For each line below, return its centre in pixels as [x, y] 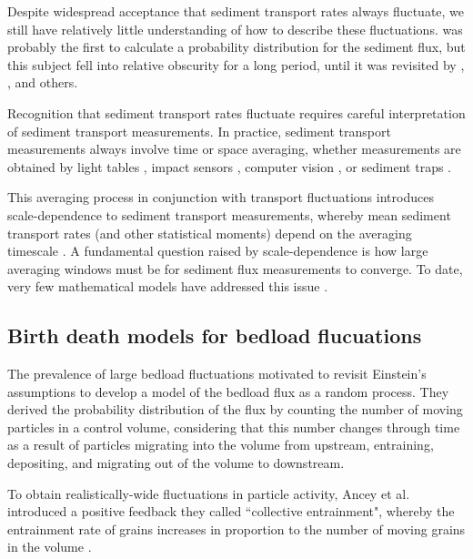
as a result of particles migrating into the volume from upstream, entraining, [221, 445]
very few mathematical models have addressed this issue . [168, 286]
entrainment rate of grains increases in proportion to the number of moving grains [236, 529]
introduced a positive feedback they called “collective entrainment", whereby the [231, 511]
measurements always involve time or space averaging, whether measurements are [234, 149]
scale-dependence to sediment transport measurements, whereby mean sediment [229, 214]
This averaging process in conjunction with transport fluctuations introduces [221, 197]
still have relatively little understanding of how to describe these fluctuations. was [235, 29]
